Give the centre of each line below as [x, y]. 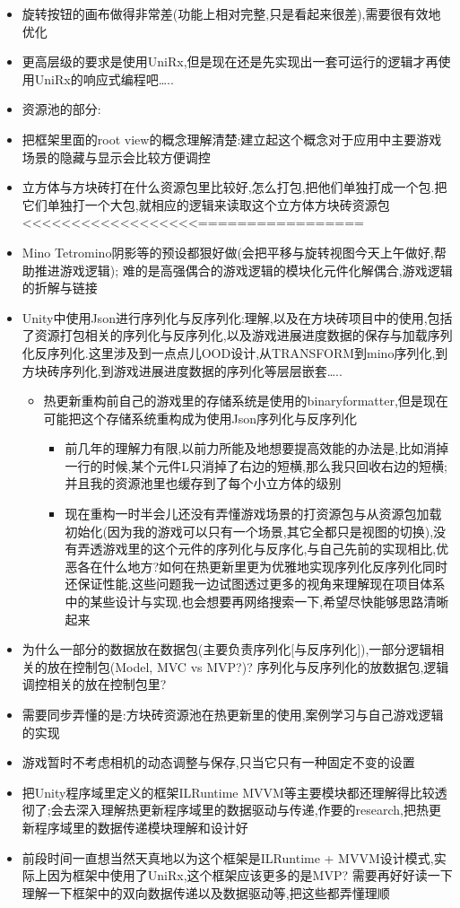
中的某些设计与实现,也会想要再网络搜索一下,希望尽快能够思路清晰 [257, 602]
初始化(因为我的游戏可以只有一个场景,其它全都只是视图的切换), [249, 531]
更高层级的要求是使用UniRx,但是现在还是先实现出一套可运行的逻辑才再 [230, 61]
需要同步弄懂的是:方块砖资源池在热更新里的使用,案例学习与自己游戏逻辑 [233, 714]
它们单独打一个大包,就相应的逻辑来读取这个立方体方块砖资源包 [206, 204]
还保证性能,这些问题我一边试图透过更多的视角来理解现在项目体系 [255, 584]
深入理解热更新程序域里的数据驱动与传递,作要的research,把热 [252, 810]
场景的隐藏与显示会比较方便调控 [116, 157]
